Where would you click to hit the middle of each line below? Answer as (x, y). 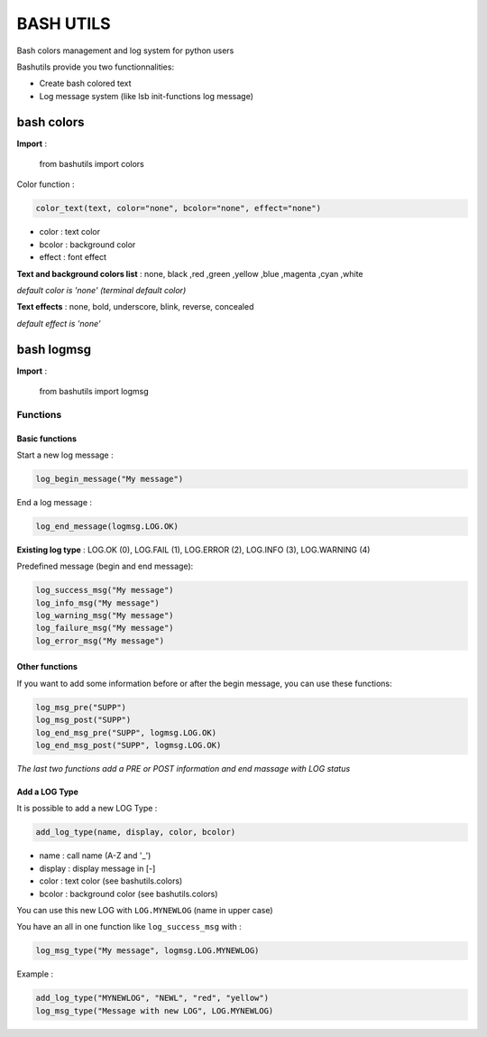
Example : (35, 974)
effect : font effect (73, 257)
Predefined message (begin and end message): (105, 566)
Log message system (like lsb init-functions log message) (147, 96)
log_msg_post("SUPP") (83, 720)
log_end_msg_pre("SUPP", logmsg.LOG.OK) (126, 732)
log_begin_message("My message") (110, 479)
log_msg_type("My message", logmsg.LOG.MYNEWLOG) (147, 951)
